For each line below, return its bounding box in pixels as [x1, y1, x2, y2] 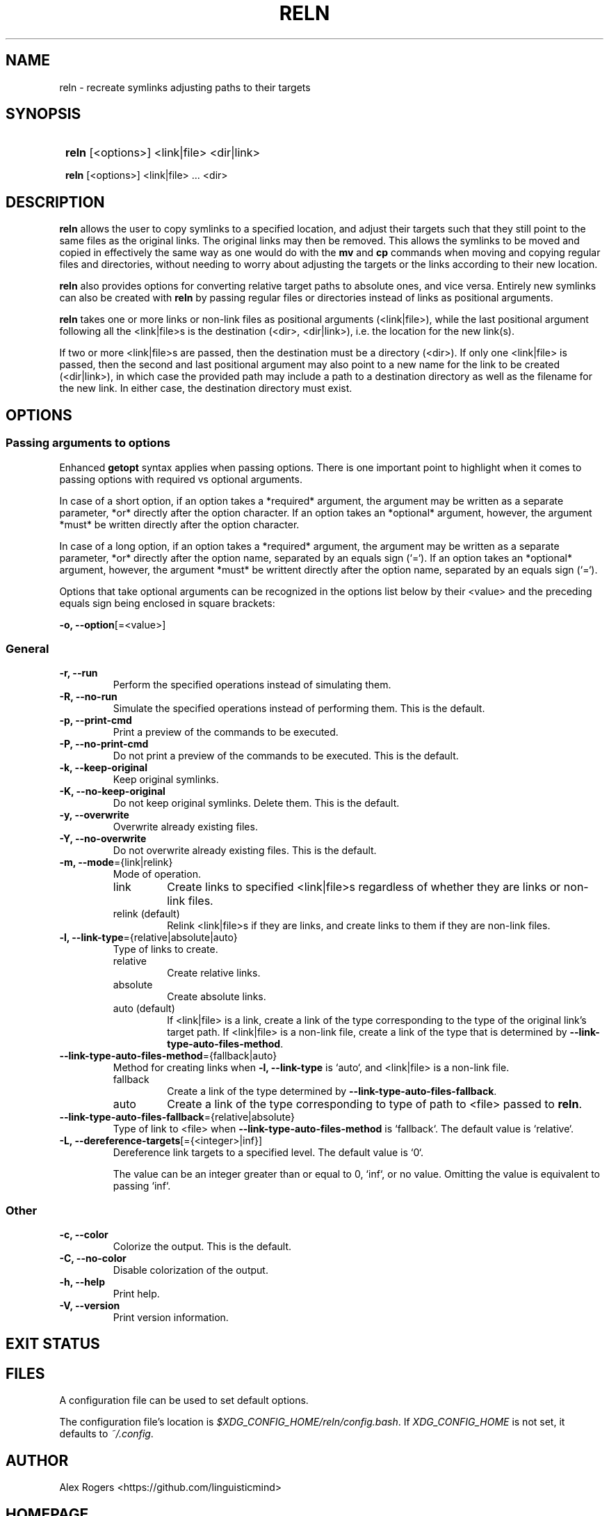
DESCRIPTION [6, 193, 105, 211]
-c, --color [59, 1229, 108, 1240]
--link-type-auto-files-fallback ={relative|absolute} [59, 1111, 295, 1123]
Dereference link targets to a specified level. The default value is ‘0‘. [113, 1146, 424, 1159]
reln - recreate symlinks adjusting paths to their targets [59, 81, 311, 93]
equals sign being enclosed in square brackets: [59, 597, 275, 609]
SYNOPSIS [6, 105, 81, 123]
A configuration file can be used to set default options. [59, 1394, 309, 1407]
